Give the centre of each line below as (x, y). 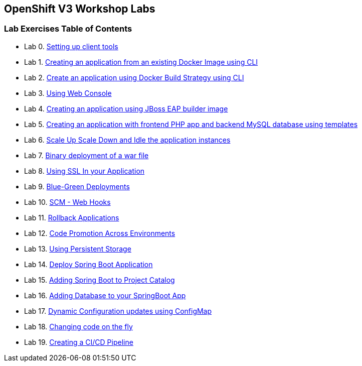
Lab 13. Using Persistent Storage (78, 249)
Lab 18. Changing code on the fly (78, 326)
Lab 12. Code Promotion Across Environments (100, 233)
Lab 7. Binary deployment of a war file (86, 155)
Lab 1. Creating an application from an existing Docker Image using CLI (141, 62)
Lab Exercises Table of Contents (68, 29)
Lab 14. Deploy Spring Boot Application (88, 264)
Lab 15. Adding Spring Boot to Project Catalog (100, 280)
